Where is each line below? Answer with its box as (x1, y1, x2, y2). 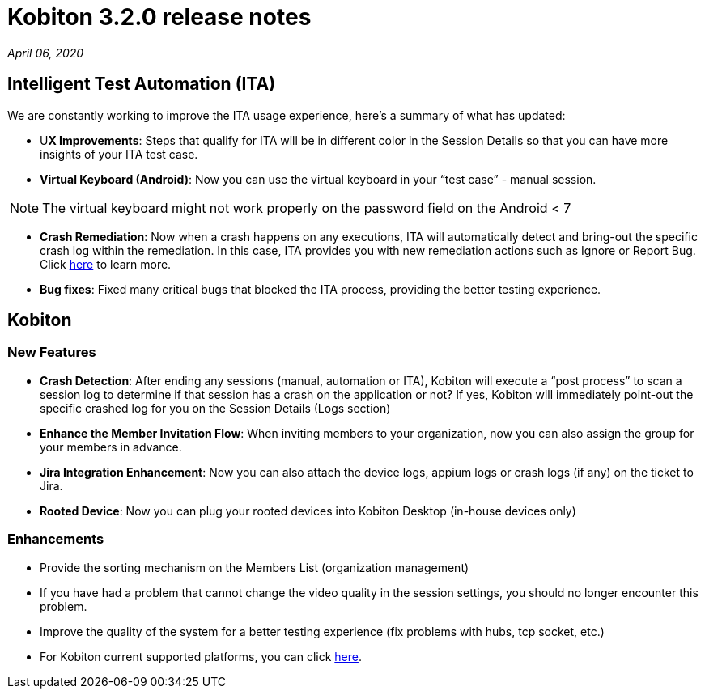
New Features (7, 344, 96, 361)
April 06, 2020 (7, 45, 84, 60)
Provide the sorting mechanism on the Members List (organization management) (40, 560, 469, 574)
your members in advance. (40, 439, 182, 454)
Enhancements (7, 531, 104, 548)
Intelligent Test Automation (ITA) (7, 74, 276, 95)
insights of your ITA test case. (40, 146, 198, 161)
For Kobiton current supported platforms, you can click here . (40, 649, 362, 663)
